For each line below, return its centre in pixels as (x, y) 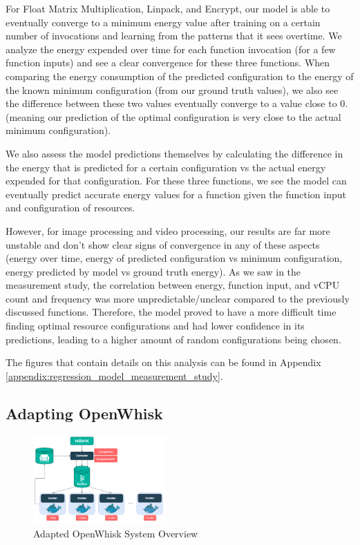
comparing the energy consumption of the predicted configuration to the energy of (180, 76)
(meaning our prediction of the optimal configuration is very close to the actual (173, 116)
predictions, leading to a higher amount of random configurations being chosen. (173, 339)
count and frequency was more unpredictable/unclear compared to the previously (178, 298)
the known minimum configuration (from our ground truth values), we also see (172, 89)
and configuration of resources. (70, 208)
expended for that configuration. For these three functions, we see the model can (176, 181)
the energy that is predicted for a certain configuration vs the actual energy (166, 167)
